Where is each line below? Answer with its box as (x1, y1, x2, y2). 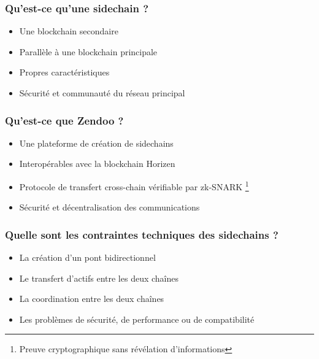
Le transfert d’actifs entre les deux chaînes (19, 271, 179, 284)
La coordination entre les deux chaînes (19, 292, 164, 305)
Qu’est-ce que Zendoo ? (5, 112, 124, 128)
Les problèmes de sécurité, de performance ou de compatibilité (19, 312, 255, 325)
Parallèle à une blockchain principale (19, 45, 158, 58)
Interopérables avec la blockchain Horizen (19, 157, 175, 170)
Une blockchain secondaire (19, 25, 118, 37)
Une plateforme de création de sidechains (19, 136, 174, 149)
